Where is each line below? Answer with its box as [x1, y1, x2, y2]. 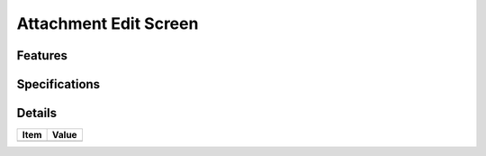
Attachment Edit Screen [16, 14, 199, 33]
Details [16, 106, 58, 121]
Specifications [16, 77, 101, 92]
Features [16, 48, 67, 63]
